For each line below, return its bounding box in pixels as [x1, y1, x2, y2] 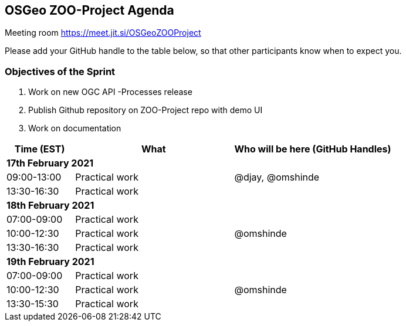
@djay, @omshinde [234, 171, 320, 184]
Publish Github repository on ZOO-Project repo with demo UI [28, 105, 263, 116]
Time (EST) [14, 143, 65, 155]
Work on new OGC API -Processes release [28, 87, 192, 97]
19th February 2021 [6, 256, 94, 268]
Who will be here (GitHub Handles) [234, 143, 391, 155]
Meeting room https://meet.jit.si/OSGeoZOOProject [5, 28, 201, 38]
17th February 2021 [6, 157, 94, 169]
